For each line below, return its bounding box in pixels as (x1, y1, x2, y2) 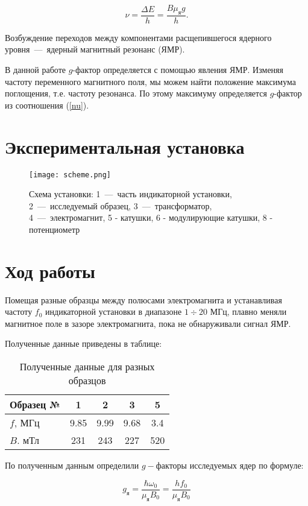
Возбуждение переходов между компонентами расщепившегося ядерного (5, 31, 272, 43)
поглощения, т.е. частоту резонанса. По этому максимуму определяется (5, 87, 267, 100)
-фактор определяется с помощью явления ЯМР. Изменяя (72, 63, 283, 76)
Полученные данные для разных (19, 359, 155, 374)
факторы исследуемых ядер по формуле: (156, 459, 304, 472)
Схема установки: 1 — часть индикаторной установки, (29, 188, 232, 200)
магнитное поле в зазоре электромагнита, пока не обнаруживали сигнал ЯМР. (5, 317, 291, 329)
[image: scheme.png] (29, 170, 112, 179)
